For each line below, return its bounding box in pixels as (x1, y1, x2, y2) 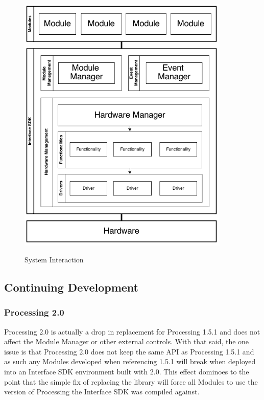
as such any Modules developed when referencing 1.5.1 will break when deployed (4, 356, 256, 367)
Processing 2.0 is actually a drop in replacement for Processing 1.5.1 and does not (4, 326, 260, 337)
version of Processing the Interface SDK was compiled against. (4, 386, 200, 397)
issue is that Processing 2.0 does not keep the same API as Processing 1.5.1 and (4, 346, 254, 357)
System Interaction (25, 254, 84, 265)
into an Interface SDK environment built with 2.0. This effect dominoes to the (4, 366, 249, 377)
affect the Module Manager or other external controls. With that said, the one (4, 336, 249, 347)
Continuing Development (4, 279, 139, 295)
